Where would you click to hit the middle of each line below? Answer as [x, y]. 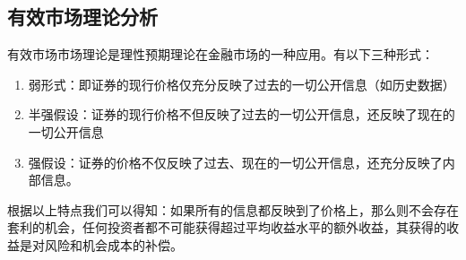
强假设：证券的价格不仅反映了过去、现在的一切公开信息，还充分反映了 [235, 162]
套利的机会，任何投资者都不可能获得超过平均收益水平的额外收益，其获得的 [227, 227]
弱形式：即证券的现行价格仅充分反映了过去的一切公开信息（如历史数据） [242, 84]
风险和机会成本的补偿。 [113, 244]
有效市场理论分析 [82, 17]
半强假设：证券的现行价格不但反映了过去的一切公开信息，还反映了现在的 [242, 114]
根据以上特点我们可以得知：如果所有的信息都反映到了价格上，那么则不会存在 [233, 209]
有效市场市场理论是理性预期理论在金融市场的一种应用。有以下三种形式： [220, 54]
